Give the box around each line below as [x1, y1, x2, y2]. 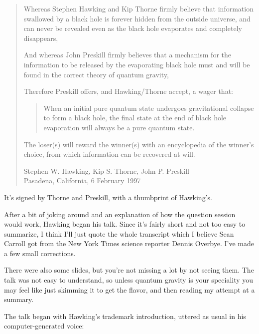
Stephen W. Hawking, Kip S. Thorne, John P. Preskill [23, 165, 189, 176]
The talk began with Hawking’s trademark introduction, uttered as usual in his [4, 311, 246, 321]
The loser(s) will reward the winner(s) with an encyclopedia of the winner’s [23, 139, 254, 149]
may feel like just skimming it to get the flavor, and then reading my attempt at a [4, 284, 255, 295]
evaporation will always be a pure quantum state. [43, 122, 195, 132]
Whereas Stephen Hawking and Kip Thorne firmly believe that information [23, 3, 254, 13]
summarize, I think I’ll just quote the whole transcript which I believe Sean [4, 228, 234, 239]
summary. [4, 294, 34, 305]
